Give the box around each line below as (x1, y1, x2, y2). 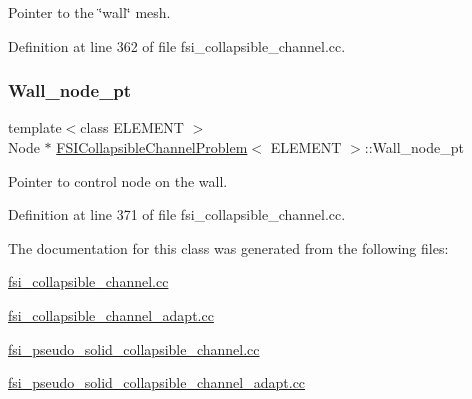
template (8, 117, 62, 138)
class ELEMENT (80, 117, 184, 138)
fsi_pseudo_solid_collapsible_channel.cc (8, 338, 260, 359)
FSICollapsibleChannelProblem (56, 137, 248, 157)
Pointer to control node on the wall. (8, 170, 228, 191)
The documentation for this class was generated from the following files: (8, 237, 449, 258)
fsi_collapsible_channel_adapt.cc (8, 304, 214, 325)
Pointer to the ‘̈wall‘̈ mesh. (8, 2, 171, 22)
